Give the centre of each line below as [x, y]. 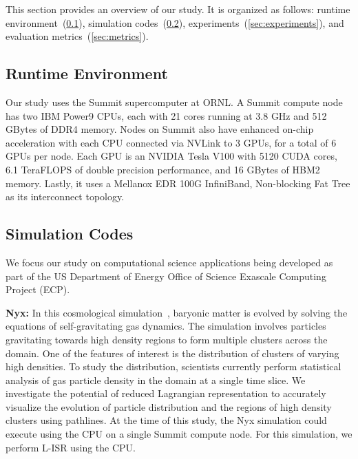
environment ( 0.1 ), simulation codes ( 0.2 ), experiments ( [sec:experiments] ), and [175, 22]
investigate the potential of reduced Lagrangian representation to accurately [166, 393]
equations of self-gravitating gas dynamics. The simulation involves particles [166, 326]
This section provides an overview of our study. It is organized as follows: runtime [178, 9]
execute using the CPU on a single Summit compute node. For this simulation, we [179, 434]
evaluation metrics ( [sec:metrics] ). [77, 36]
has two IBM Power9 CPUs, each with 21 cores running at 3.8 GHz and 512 [166, 115]
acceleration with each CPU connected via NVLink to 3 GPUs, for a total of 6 [171, 142]
